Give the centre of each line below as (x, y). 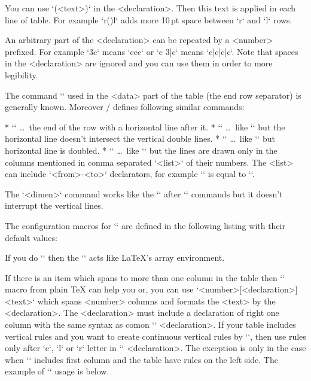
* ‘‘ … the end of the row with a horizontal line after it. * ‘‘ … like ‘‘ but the (145, 127)
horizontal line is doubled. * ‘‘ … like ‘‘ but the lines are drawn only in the (141, 150)
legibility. (22, 74)
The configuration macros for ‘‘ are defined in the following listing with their (145, 225)
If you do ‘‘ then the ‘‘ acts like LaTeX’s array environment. (115, 257)
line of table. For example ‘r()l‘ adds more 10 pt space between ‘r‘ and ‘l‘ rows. (149, 19)
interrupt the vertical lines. (54, 205)
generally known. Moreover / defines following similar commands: (125, 107)
